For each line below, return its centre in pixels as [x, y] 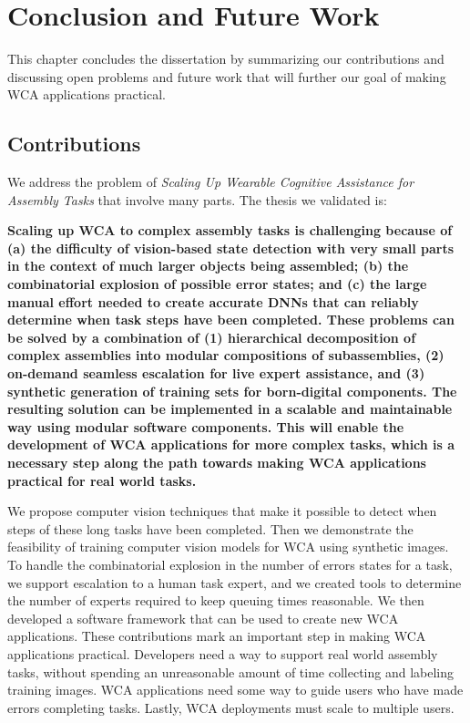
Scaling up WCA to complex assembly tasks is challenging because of [230, 230]
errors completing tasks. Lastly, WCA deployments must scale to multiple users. [231, 707]
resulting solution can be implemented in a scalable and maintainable [230, 409]
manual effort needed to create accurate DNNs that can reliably [213, 301]
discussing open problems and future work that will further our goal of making [227, 76]
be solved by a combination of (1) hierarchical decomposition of [212, 337]
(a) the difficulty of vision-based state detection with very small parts [231, 248]
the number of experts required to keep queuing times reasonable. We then [216, 600]
